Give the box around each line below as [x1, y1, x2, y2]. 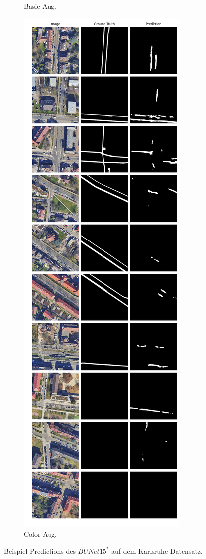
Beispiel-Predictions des [4, 545, 76, 556]
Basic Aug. [24, 1, 56, 11]
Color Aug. [24, 529, 57, 539]
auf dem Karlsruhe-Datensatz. [111, 545, 203, 556]
